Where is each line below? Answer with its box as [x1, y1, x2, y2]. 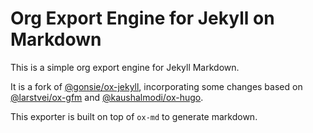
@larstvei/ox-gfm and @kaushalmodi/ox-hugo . [10, 91, 204, 103]
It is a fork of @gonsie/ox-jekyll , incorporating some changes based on [10, 80, 303, 92]
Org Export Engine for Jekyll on [10, 7, 275, 30]
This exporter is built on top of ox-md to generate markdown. [10, 110, 258, 122]
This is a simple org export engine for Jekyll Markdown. [10, 61, 240, 73]
